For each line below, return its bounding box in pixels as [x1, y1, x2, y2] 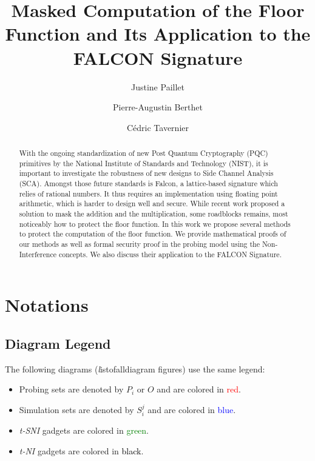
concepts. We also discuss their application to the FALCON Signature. [58, 249, 282, 259]
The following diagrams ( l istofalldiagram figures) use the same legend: [5, 362, 265, 375]
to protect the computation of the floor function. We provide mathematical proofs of [19, 229, 286, 239]
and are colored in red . [157, 383, 241, 395]
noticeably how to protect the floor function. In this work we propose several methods [19, 218, 291, 229]
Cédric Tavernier [126, 121, 189, 133]
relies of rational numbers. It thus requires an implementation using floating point [19, 188, 278, 198]
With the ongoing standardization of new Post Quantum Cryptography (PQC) [19, 148, 268, 158]
